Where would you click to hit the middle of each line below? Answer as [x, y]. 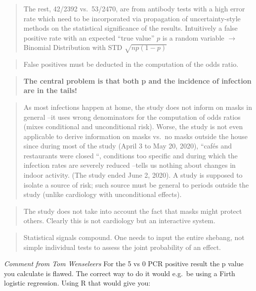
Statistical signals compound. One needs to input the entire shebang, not [134, 237]
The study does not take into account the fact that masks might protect [133, 211]
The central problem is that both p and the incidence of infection [137, 80]
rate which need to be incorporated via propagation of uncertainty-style [132, 18]
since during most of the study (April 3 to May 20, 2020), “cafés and [128, 146]
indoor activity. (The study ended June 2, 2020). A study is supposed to [133, 175]
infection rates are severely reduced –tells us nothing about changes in [129, 165]
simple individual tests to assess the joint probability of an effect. [122, 247]
